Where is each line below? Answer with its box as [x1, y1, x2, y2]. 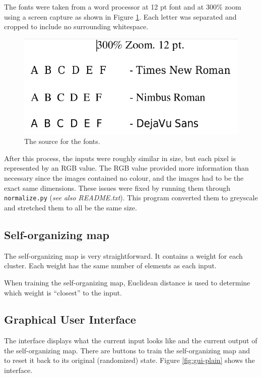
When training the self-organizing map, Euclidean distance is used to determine [4, 277, 250, 287]
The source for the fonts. [24, 136, 100, 146]
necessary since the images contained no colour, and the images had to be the [4, 173, 244, 183]
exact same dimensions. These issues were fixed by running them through [4, 182, 231, 193]
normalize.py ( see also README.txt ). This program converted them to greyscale [4, 192, 258, 203]
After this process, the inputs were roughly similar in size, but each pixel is [4, 153, 236, 163]
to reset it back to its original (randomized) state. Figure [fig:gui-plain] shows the [4, 355, 255, 365]
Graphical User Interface [4, 312, 136, 327]
